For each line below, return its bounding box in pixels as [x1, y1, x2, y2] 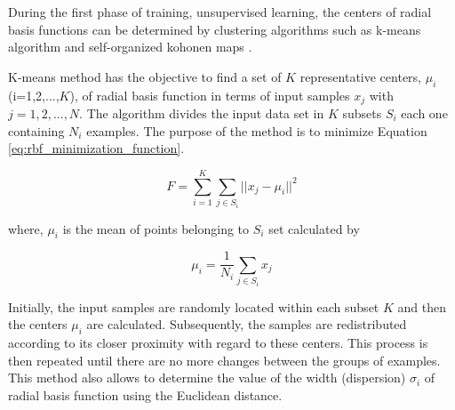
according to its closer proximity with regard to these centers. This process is [8, 334, 428, 352]
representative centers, [299, 67, 422, 85]
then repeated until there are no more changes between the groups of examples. [8, 350, 441, 369]
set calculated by [268, 219, 360, 237]
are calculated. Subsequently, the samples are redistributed [86, 315, 407, 334]
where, [8, 219, 44, 237]
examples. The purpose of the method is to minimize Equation [86, 121, 427, 140]
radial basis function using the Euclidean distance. [8, 385, 283, 404]
